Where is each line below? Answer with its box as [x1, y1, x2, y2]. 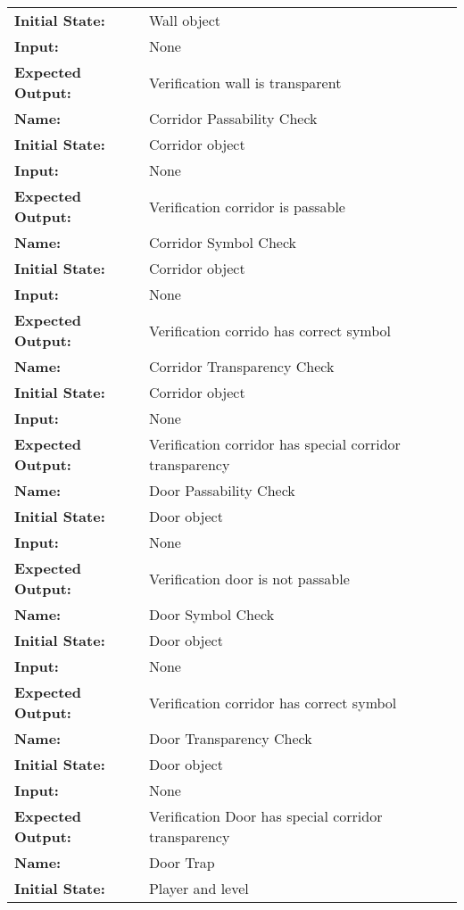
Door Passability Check [148, 480, 295, 500]
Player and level [148, 878, 249, 898]
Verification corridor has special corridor [148, 434, 401, 454]
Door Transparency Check [148, 728, 312, 749]
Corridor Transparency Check [148, 356, 335, 376]
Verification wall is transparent [148, 71, 342, 93]
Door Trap [148, 852, 215, 873]
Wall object [148, 10, 220, 30]
